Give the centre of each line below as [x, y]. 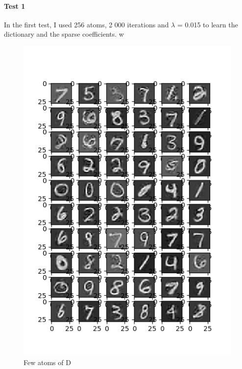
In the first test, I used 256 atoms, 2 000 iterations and [86, 24]
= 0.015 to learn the [207, 24]
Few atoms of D [47, 362]
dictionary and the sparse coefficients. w [64, 34]
